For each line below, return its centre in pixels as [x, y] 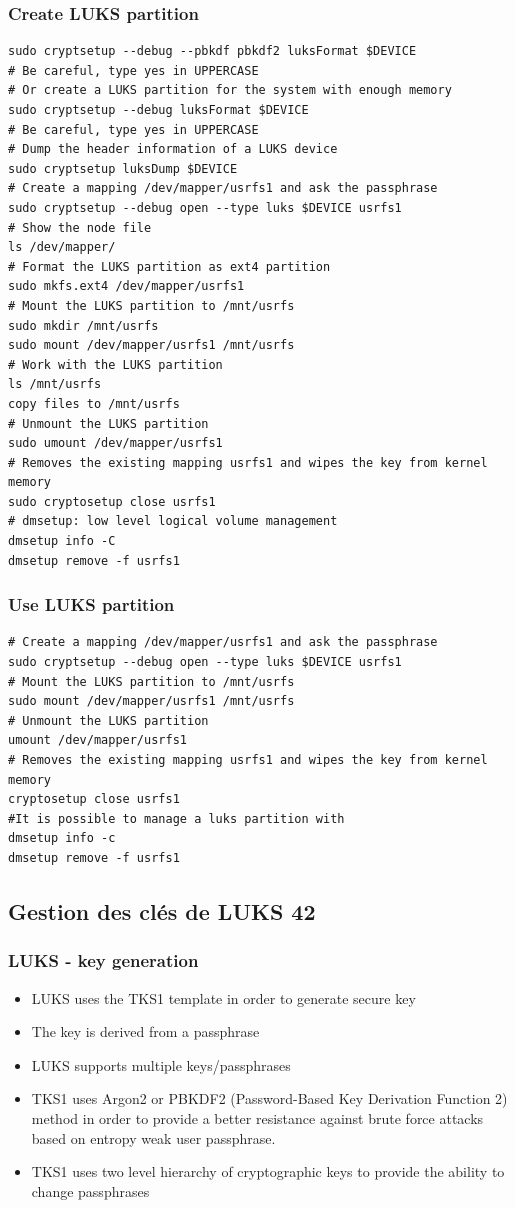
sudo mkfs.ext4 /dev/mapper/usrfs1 [126, 286]
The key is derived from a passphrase [145, 1031]
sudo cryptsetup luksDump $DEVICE [123, 168]
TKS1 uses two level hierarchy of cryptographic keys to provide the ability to [268, 1171]
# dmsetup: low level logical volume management [173, 521]
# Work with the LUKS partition [115, 364]
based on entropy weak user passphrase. [153, 1137]
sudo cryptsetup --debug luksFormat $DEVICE [158, 110]
